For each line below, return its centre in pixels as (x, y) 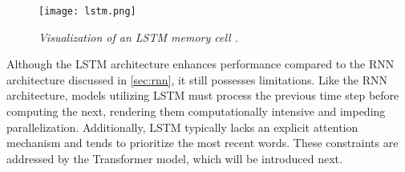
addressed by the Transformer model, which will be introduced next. (174, 158)
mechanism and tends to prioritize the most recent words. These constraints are (202, 143)
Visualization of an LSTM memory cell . (139, 37)
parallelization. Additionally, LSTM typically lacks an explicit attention (182, 127)
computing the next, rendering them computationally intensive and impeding (196, 111)
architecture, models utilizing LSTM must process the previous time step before (203, 95)
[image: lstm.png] (87, 11)
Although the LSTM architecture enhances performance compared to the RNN (200, 64)
